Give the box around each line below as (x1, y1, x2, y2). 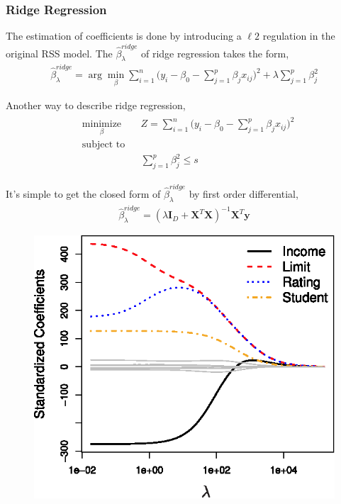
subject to (82, 139, 125, 150)
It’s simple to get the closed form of (6, 186, 161, 201)
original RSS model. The (6, 45, 113, 60)
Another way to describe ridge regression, (6, 98, 186, 113)
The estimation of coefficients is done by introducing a (6, 28, 242, 43)
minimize (82, 119, 122, 130)
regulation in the (262, 28, 335, 43)
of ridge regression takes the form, (140, 45, 289, 60)
